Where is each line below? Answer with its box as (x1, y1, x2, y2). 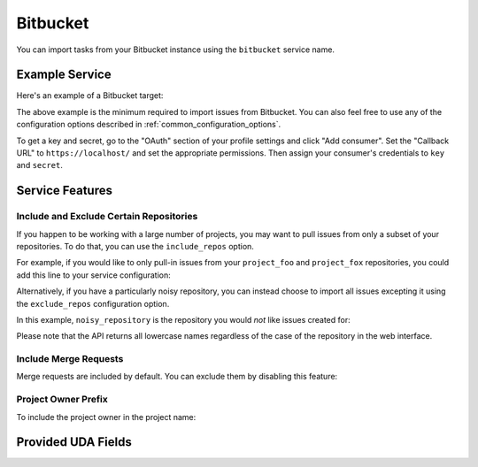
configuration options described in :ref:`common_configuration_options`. (16, 119, 281, 130)
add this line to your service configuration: (16, 270, 172, 280)
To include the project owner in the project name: (16, 411, 197, 422)
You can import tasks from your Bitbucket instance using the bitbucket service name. (16, 44, 335, 55)
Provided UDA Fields (16, 434, 132, 450)
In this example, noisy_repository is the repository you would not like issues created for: (16, 314, 351, 325)
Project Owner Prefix (16, 394, 108, 406)
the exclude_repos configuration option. (16, 298, 170, 309)
